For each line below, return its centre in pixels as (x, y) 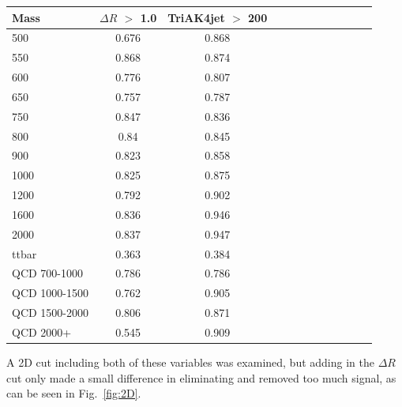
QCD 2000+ (42, 332)
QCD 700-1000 (48, 273)
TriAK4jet (196, 17)
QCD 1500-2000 (51, 313)
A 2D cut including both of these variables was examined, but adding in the (190, 362)
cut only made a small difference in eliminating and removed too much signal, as (201, 377)
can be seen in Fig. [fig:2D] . (74, 393)
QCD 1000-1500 (51, 293)
